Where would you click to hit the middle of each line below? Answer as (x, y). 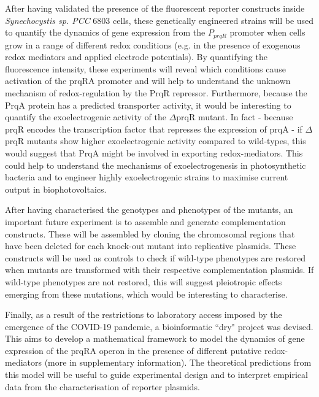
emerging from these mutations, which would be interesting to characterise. (146, 294)
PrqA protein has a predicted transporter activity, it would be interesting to (148, 105)
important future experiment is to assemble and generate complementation (145, 221)
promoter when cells (267, 32)
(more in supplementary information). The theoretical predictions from (178, 362)
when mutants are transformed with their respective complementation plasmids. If (159, 270)
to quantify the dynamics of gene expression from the (105, 32)
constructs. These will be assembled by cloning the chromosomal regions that (150, 233)
